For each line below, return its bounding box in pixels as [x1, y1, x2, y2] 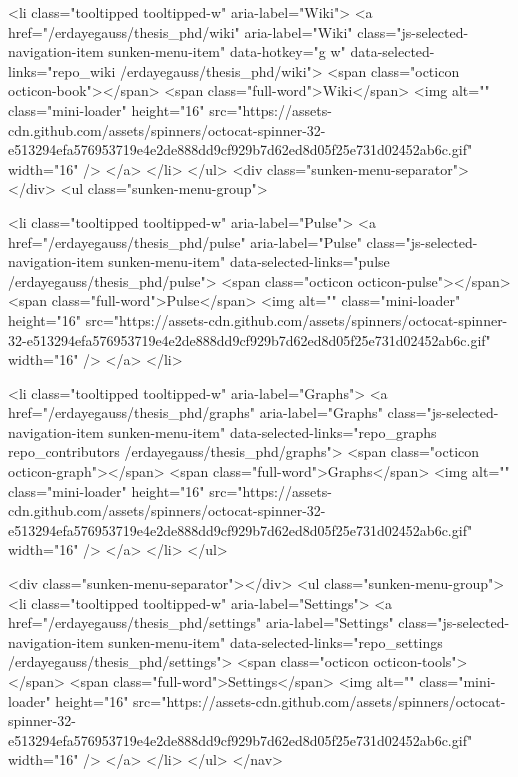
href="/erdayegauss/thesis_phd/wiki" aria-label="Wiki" [8, 21, 353, 42]
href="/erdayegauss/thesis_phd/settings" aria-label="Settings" [8, 612, 394, 633]
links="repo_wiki [8, 60, 116, 81]
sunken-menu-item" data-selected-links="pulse [108, 251, 390, 272]
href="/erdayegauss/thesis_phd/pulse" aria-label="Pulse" [8, 231, 362, 252]
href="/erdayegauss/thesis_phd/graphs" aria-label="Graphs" [8, 402, 383, 423]
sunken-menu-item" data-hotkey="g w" [108, 41, 346, 62]
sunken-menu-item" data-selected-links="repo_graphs [108, 421, 437, 442]
